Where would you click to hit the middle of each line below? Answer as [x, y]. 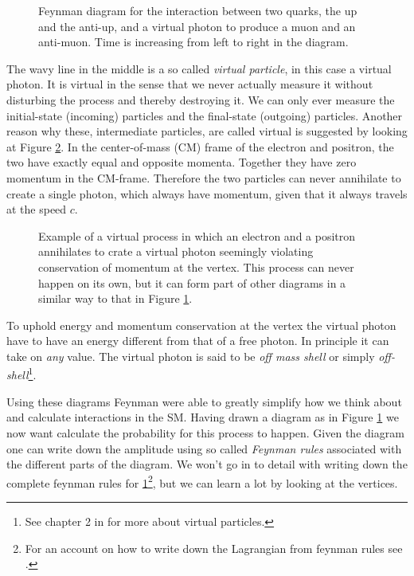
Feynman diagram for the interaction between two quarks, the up [198, 10]
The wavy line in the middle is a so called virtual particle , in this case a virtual [199, 68]
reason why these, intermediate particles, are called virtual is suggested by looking [207, 131]
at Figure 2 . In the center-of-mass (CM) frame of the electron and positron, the [200, 146]
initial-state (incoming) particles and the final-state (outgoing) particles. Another [205, 115]
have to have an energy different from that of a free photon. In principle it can [198, 341]
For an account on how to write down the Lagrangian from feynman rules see [214, 548]
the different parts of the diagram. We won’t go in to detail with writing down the [207, 464]
